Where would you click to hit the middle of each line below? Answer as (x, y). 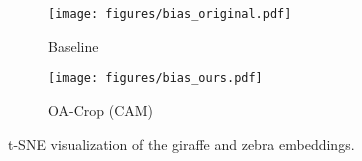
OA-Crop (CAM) (101, 109)
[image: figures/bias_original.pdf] (170, 14)
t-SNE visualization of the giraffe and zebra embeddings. (181, 143)
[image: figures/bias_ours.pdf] (155, 78)
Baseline (73, 45)
